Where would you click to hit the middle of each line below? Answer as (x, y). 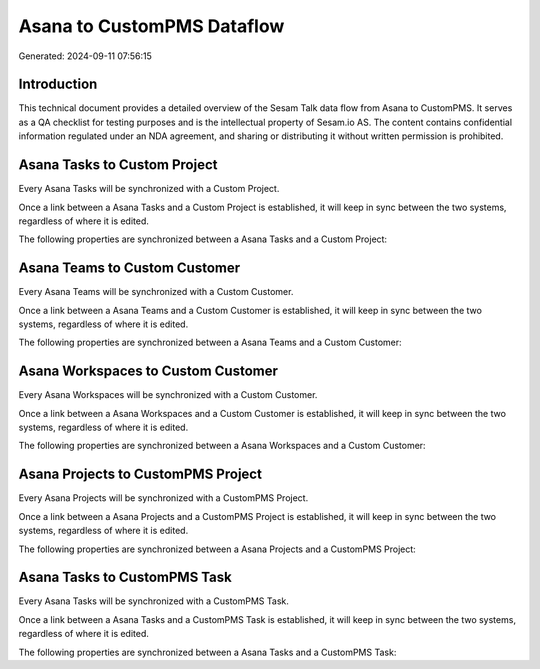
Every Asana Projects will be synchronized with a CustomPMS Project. (163, 498)
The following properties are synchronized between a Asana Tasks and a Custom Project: (203, 239)
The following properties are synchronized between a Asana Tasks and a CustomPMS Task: (207, 652)
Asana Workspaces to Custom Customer (148, 371)
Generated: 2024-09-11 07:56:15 (85, 56)
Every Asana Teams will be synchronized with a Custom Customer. (156, 292)
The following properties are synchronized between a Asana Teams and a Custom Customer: (210, 342)
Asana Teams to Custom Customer (129, 268)
